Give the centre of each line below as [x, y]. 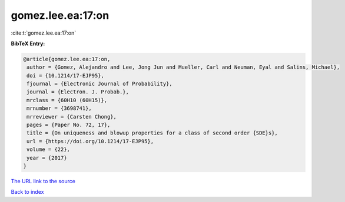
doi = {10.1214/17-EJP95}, [65, 75]
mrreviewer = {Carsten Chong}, [72, 117]
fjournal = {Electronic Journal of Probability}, [100, 84]
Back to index [27, 192]
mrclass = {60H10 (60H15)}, [67, 100]
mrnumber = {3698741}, [59, 108]
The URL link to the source [43, 181]
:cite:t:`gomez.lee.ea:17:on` [44, 33]
